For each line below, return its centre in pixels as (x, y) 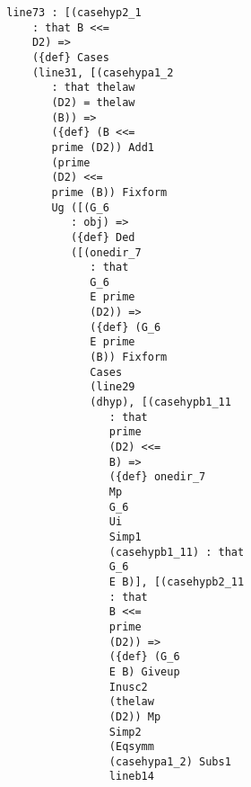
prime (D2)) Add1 (103, 147)
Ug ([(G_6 (80, 207)
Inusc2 (128, 687)
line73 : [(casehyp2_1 (74, 13)
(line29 (113, 387)
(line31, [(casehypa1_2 (103, 72)
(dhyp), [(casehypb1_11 (160, 402)
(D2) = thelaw (93, 102)
